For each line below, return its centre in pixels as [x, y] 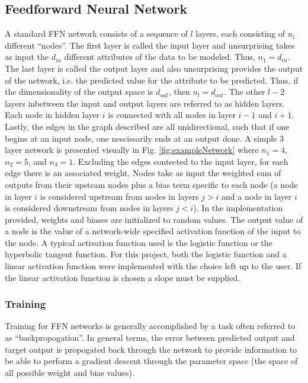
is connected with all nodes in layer [172, 115]
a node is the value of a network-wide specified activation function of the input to [153, 231]
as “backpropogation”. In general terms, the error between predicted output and [150, 338]
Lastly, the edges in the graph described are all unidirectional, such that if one [147, 126]
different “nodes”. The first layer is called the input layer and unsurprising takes [150, 45]
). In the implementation [238, 208]
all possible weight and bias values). [70, 372]
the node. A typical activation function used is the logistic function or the [139, 242]
